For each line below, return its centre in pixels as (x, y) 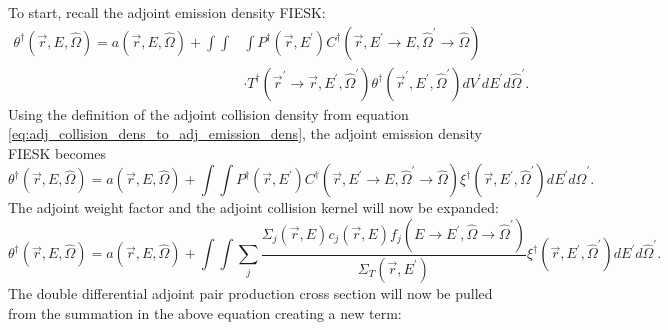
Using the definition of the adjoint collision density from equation (208, 113)
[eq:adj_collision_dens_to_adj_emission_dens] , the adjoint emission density (245, 133)
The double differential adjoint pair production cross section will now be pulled (250, 292)
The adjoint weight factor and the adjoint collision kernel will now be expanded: (253, 207)
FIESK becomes (57, 152)
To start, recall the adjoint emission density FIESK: (167, 12)
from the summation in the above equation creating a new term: (205, 312)
